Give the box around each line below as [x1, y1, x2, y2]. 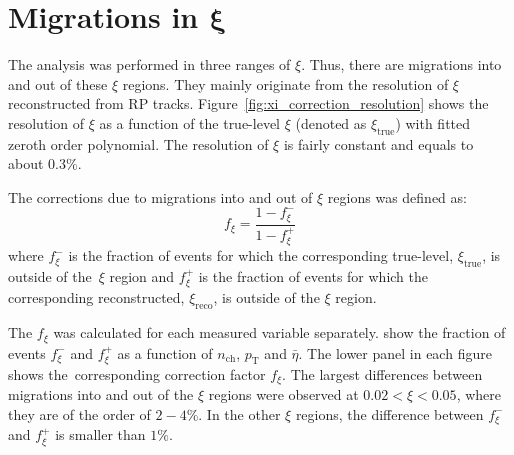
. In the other [198, 403, 281, 424]
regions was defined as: [327, 186, 467, 207]
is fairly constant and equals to [283, 133, 474, 154]
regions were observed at [208, 384, 359, 405]
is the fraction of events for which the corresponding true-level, [68, 245, 454, 266]
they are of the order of [8, 403, 151, 424]
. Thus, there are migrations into [301, 54, 502, 75]
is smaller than [55, 424, 146, 445]
